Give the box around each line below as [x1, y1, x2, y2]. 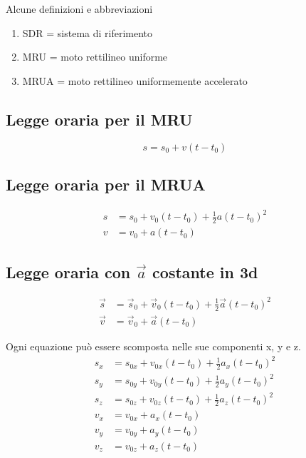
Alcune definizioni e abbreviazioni [6, 1, 153, 16]
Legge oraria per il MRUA [6, 173, 206, 195]
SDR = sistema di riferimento [22, 25, 153, 40]
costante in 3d [152, 260, 258, 283]
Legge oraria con [6, 260, 131, 283]
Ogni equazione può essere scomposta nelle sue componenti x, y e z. [6, 338, 301, 353]
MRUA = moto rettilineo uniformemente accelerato [22, 73, 248, 88]
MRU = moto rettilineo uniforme [22, 49, 168, 64]
